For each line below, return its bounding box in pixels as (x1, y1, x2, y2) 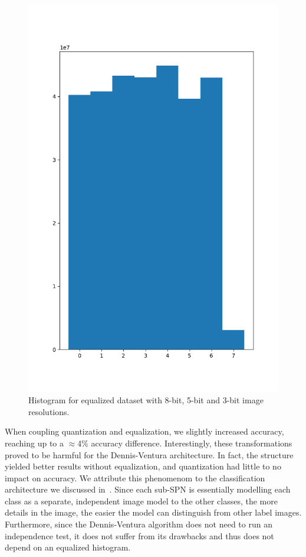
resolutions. (28, 405, 70, 417)
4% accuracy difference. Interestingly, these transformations (77, 436, 292, 449)
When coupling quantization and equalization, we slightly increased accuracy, (5, 425, 284, 438)
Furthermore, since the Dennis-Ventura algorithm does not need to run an (5, 518, 272, 530)
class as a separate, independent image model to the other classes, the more (5, 494, 278, 507)
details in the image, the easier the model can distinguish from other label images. (5, 506, 302, 519)
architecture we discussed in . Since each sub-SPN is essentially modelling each (5, 483, 291, 496)
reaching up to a (5, 436, 64, 449)
